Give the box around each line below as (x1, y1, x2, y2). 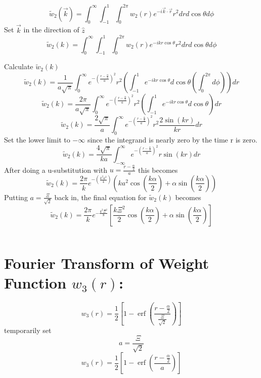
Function (4, 272, 67, 293)
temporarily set (4, 325, 52, 336)
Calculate (4, 61, 33, 72)
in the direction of (23, 24, 79, 35)
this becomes (138, 164, 178, 175)
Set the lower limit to (4, 134, 70, 145)
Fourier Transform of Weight (4, 252, 209, 273)
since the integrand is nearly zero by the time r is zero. (87, 134, 257, 145)
